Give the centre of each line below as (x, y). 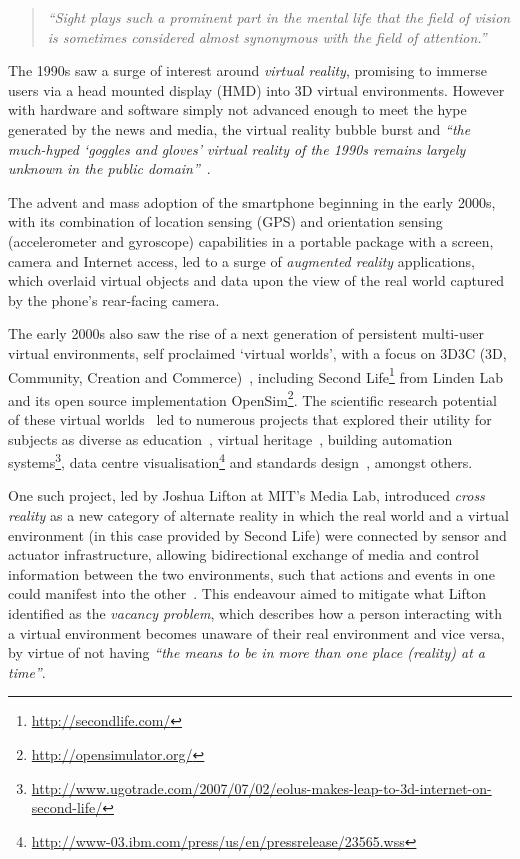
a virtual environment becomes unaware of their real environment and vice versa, (256, 632)
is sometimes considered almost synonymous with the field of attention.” (267, 36)
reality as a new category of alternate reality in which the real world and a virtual (258, 515)
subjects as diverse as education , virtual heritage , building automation (230, 438)
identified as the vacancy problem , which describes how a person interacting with (255, 613)
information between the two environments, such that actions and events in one (251, 573)
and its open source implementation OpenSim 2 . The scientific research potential (252, 398)
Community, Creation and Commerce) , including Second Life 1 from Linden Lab (256, 375)
